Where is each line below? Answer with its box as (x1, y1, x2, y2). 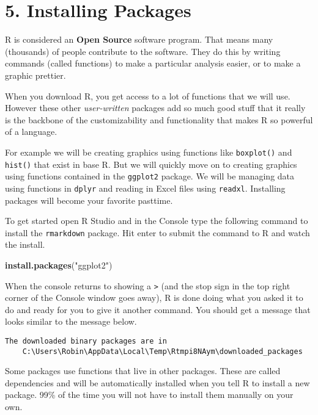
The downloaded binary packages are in (5, 336, 167, 345)
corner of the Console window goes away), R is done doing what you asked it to (5, 291, 303, 304)
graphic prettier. (5, 68, 66, 81)
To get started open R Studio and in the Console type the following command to (5, 214, 308, 227)
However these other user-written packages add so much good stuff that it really (5, 101, 306, 114)
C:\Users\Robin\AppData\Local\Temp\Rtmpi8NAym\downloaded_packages (22, 347, 303, 356)
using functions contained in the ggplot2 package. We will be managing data (5, 170, 295, 182)
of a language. (5, 125, 57, 138)
